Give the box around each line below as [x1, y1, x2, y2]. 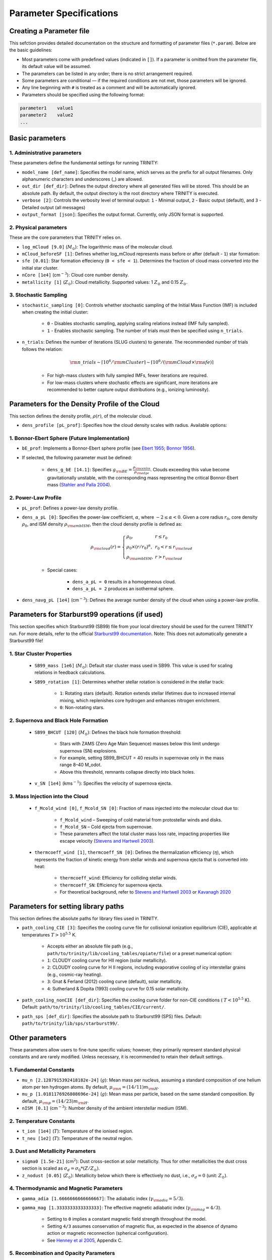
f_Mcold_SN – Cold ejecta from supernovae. [59, 824, 153, 830]
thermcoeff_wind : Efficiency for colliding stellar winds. [59, 875, 177, 881]
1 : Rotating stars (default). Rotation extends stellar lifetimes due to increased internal [59, 690, 236, 697]
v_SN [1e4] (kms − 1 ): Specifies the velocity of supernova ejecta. [34, 780, 172, 786]
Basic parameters [9, 134, 66, 142]
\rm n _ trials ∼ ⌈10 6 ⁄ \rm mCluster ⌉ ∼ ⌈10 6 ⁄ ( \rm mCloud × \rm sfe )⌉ [70, 358, 214, 365]
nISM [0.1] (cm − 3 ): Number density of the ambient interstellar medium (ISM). [22, 1104, 188, 1111]
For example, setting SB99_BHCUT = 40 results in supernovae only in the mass [59, 755, 224, 761]
